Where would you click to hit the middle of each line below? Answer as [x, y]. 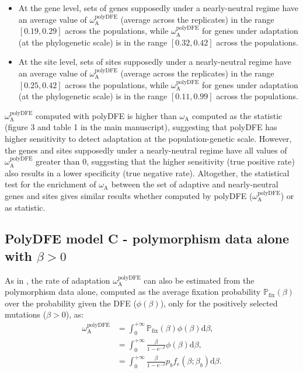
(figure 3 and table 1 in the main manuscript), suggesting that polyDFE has [141, 127]
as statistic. [25, 207]
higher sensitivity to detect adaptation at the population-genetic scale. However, [148, 138]
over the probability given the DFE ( [71, 303]
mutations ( [26, 314]
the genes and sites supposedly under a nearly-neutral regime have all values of [146, 150]
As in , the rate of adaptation [58, 280]
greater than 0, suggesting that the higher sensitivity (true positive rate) [165, 161]
